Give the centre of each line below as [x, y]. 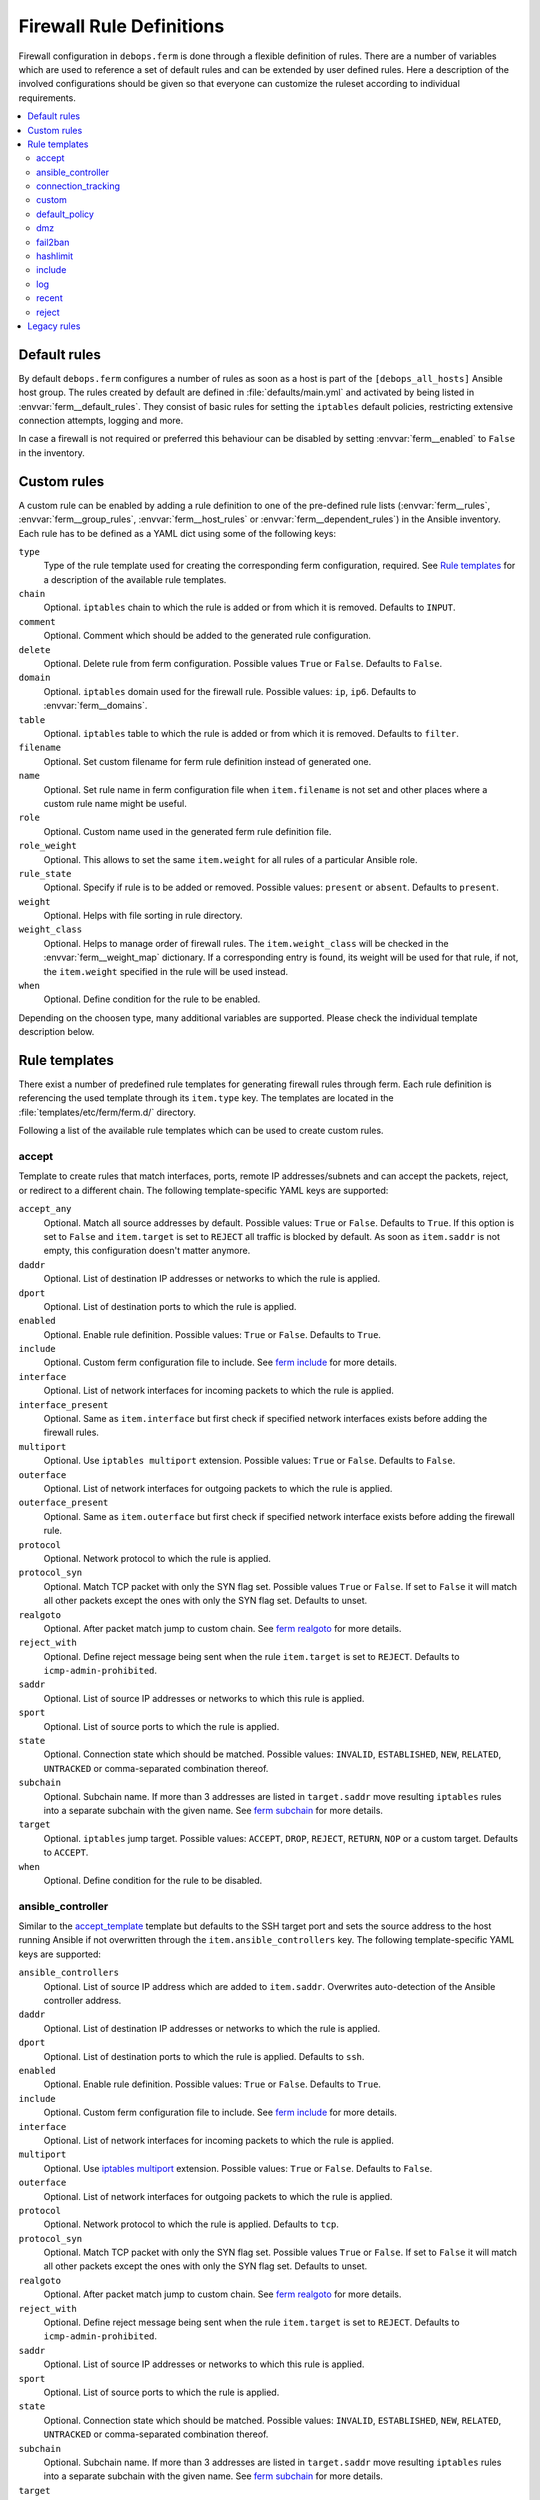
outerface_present [63, 1503]
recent [50, 298]
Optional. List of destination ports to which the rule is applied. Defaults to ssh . [204, 2056]
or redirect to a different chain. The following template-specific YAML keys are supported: [203, 1190]
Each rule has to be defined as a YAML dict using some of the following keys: [177, 533]
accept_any [45, 1209]
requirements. [47, 97]
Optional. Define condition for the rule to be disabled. [153, 1880]
